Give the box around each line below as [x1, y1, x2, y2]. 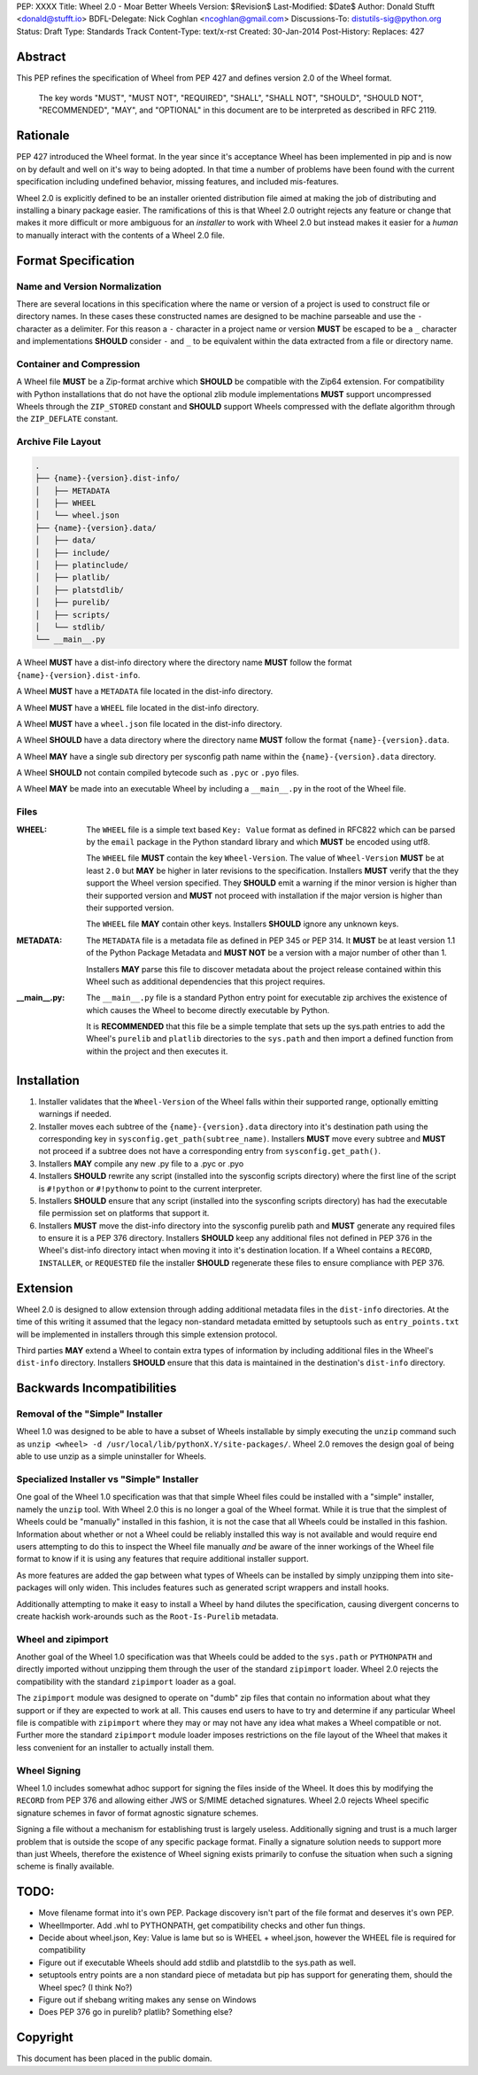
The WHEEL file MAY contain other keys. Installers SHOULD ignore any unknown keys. [86, 918, 399, 930]
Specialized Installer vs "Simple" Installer [16, 1473, 199, 1486]
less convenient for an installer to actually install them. [16, 1742, 214, 1752]
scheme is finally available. [16, 1861, 115, 1872]
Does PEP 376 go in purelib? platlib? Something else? [38, 2007, 234, 2017]
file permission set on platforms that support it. [38, 1208, 210, 1219]
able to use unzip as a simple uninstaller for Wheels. [16, 1451, 207, 1462]
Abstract [16, 49, 66, 64]
